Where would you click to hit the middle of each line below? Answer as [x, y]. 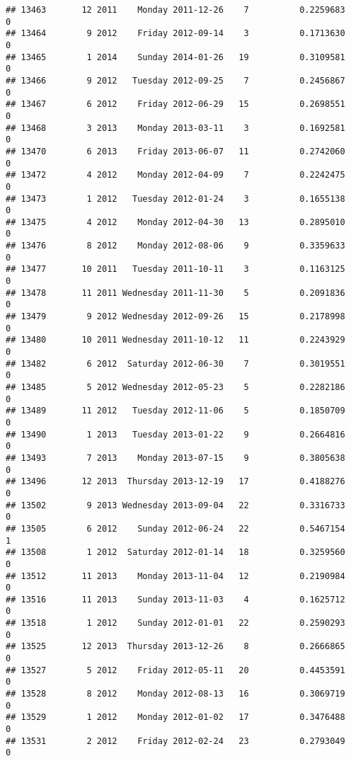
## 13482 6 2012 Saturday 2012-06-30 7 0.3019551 [175, 364]
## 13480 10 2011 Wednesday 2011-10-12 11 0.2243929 [175, 340]
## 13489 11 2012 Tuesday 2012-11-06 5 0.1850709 [175, 411]
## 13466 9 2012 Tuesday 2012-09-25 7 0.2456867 [175, 80]
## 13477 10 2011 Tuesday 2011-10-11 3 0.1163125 [175, 269]
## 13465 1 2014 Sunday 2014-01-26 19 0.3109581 [175, 57]
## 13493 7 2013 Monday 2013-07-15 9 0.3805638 [175, 458]
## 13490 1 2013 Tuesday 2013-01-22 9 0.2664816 [175, 434]
